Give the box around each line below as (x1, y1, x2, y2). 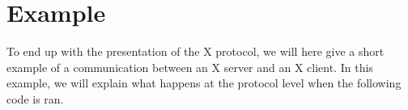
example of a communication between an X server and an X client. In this (6, 58, 373, 75)
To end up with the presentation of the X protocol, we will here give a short (6, 43, 385, 60)
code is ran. (6, 90, 64, 107)
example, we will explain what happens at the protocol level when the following (6, 74, 402, 91)
